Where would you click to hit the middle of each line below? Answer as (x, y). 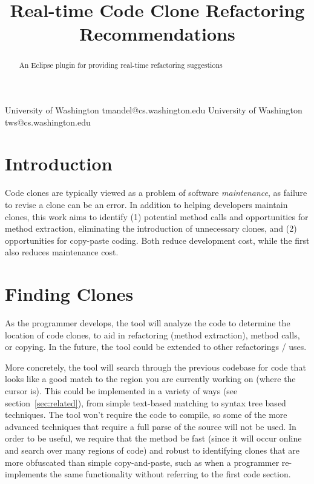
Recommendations (157, 34)
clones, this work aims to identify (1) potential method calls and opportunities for (157, 216)
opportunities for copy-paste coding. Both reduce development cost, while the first (157, 240)
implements (26, 474)
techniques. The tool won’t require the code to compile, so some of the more (146, 415)
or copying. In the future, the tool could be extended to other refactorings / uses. (156, 347)
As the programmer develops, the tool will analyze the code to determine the (148, 323)
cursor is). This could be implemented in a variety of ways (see (121, 390)
